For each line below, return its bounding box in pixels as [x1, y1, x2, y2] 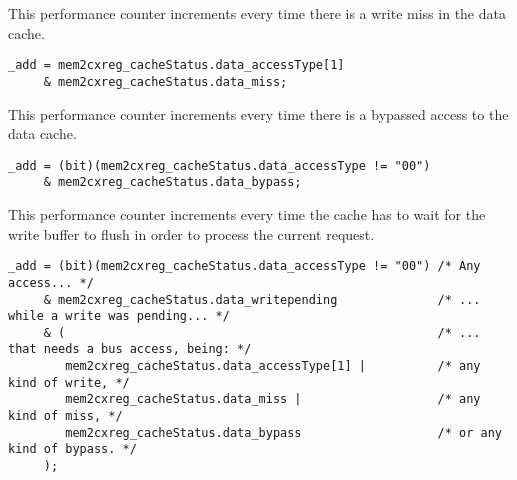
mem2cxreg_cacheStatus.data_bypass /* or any [65, 425, 502, 440]
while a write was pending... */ [8, 309, 230, 324]
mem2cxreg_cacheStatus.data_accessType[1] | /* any [65, 359, 481, 374]
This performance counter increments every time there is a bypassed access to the [8, 103, 509, 124]
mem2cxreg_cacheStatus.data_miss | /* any [65, 392, 481, 407]
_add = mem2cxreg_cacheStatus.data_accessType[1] [8, 58, 345, 73]
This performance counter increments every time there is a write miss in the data [8, 3, 506, 23]
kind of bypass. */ [8, 442, 137, 457]
